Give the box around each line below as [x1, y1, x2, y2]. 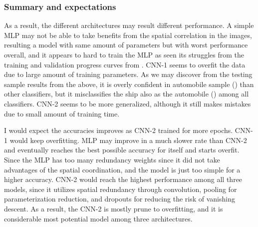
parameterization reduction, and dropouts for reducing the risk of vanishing [4, 193, 235, 204]
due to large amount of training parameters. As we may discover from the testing [4, 69, 253, 79]
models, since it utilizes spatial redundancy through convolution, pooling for [4, 183, 237, 194]
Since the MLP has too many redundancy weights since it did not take [4, 154, 220, 164]
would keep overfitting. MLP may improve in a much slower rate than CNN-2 [9, 134, 247, 145]
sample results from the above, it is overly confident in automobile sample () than [4, 78, 254, 89]
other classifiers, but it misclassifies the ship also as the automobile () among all [4, 88, 249, 99]
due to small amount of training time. [4, 108, 120, 118]
